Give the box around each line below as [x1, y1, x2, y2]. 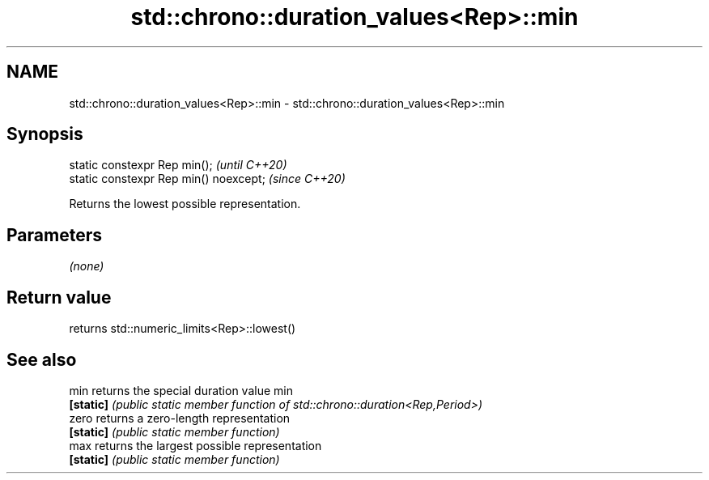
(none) [69, 259, 104, 274]
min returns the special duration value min [69, 383, 293, 397]
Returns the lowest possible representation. [69, 197, 301, 211]
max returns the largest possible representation [69, 438, 322, 452]
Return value [6, 287, 112, 308]
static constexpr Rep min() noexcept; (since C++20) [69, 172, 346, 186]
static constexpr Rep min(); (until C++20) [69, 158, 287, 172]
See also [6, 349, 77, 370]
